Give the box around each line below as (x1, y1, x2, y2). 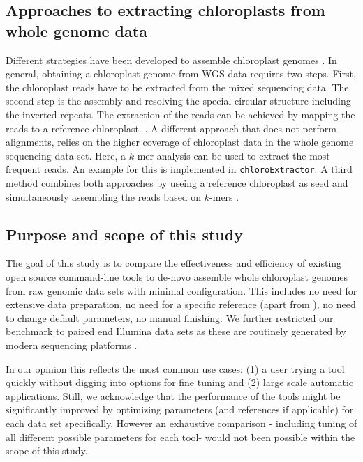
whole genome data (6, 20, 147, 41)
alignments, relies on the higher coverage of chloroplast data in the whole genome (6, 134, 354, 149)
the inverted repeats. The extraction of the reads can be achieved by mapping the (6, 107, 355, 121)
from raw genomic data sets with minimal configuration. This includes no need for (6, 283, 357, 298)
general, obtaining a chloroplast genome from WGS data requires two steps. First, (6, 66, 356, 81)
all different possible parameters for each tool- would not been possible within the (6, 429, 355, 444)
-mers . (209, 189, 239, 203)
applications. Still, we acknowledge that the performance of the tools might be (6, 388, 341, 403)
